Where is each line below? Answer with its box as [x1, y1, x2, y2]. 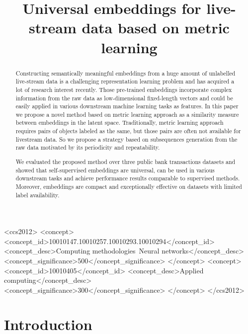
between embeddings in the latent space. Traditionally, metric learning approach [15, 118, 224, 127]
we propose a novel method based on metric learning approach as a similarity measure [15, 110, 239, 118]
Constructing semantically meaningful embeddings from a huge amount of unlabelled [15, 69, 236, 77]
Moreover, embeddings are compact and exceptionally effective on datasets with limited [15, 182, 242, 190]
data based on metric [82, 17, 230, 38]
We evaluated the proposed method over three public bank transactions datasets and [15, 158, 236, 166]
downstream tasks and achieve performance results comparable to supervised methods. [15, 174, 240, 182]
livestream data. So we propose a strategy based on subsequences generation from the [15, 135, 238, 143]
